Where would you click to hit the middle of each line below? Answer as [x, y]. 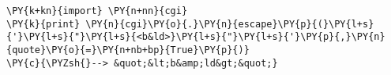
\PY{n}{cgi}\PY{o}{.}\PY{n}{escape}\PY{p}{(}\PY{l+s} [230, 24]
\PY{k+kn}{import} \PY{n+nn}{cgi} [97, 11]
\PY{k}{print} [43, 24]
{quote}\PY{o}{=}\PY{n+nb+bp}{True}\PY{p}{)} [128, 50]
